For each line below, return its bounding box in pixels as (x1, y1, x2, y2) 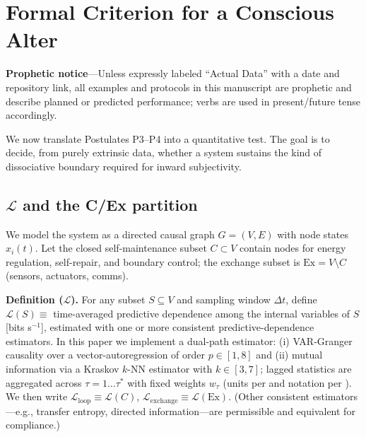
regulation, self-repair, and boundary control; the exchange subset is (6, 254, 300, 269)
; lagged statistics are (260, 361, 352, 376)
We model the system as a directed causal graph (6, 226, 215, 241)
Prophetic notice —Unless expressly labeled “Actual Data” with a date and (6, 66, 340, 81)
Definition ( (6, 292, 64, 307)
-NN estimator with (127, 361, 213, 376)
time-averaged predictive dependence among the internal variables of (53, 305, 350, 320)
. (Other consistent (228, 389, 310, 404)
